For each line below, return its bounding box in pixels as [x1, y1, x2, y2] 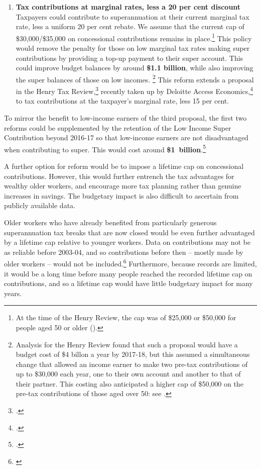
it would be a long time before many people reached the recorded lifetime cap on [4, 268, 252, 278]
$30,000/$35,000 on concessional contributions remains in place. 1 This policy [16, 31, 252, 43]
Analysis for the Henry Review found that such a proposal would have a [16, 339, 238, 349]
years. [4, 288, 22, 298]
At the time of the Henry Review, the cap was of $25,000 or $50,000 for [16, 312, 236, 323]
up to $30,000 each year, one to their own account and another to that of [16, 368, 241, 379]
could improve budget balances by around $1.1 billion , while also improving [16, 62, 253, 73]
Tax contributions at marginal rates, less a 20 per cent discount [16, 2, 241, 12]
